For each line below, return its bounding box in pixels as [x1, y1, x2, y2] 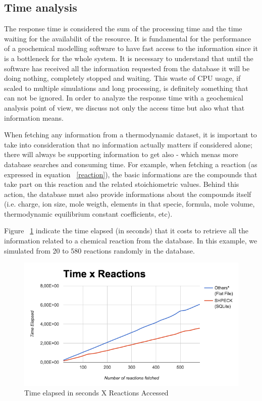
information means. [4, 112, 64, 123]
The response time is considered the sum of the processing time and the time [4, 23, 242, 34]
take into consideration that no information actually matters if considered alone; [4, 139, 252, 149]
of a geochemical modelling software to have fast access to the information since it [4, 43, 258, 54]
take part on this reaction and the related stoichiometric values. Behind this [4, 179, 239, 189]
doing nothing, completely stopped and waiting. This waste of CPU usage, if [4, 73, 241, 83]
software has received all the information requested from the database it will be [4, 63, 250, 73]
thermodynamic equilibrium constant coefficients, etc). [4, 208, 173, 219]
